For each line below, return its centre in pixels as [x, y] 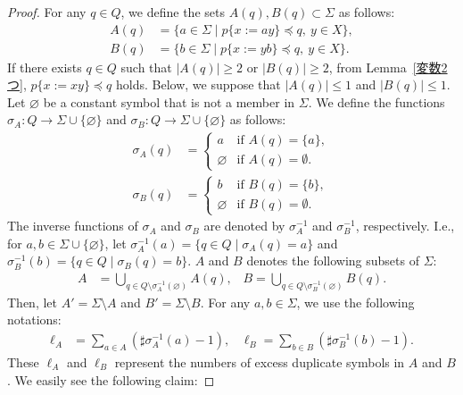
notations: [34, 319]
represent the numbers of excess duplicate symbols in [260, 361]
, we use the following [356, 302]
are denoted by [244, 226]
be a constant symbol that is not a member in [169, 101]
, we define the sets [173, 12]
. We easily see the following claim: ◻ [111, 379]
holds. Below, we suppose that [198, 84]
